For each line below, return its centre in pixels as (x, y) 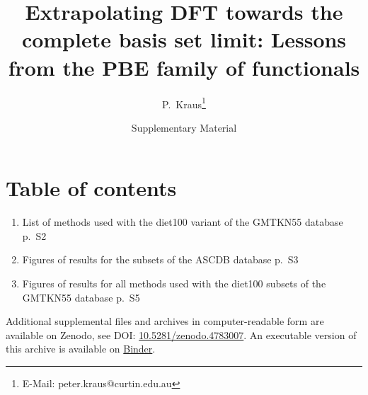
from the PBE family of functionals (184, 67)
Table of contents (91, 188)
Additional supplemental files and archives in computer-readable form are (165, 321)
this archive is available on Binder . (81, 349)
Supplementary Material (184, 127)
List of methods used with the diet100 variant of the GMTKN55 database (183, 222)
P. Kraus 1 (184, 103)
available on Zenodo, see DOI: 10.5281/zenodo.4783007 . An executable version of (181, 334)
